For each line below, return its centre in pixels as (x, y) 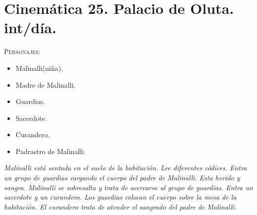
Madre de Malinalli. (46, 84)
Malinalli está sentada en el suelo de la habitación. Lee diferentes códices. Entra (126, 168)
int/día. (30, 27)
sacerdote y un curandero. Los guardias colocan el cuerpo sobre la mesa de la (120, 197)
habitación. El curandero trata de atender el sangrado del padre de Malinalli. (120, 206)
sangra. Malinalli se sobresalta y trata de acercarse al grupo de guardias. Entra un (128, 187)
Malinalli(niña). (39, 68)
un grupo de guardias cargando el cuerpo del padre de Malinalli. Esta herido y (122, 178)
